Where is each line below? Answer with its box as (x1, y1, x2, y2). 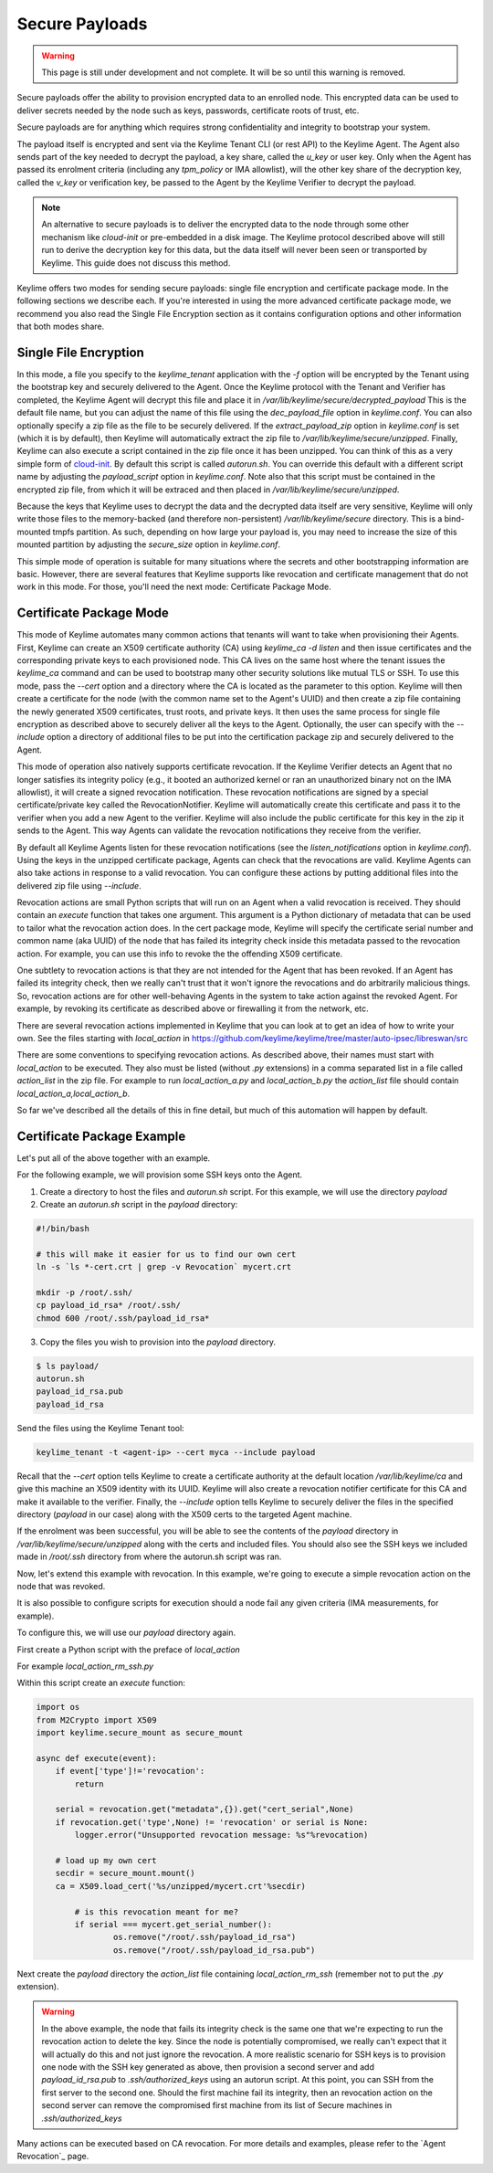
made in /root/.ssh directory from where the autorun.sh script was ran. (16, 1551, 282, 1562)
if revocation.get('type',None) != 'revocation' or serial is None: (55, 1817, 369, 1827)
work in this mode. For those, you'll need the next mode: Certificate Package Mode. (16, 581, 332, 593)
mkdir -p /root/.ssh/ (36, 1287, 133, 1297)
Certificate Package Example (16, 1128, 186, 1144)
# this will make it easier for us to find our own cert (36, 1249, 297, 1260)
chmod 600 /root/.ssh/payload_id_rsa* (36, 1313, 210, 1324)
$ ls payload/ (36, 1361, 100, 1371)
